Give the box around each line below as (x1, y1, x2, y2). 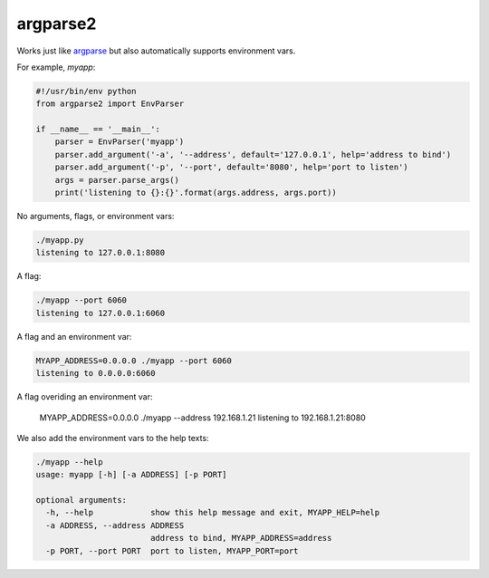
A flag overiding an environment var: (16, 391, 153, 402)
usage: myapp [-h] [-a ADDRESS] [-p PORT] (35, 469, 227, 480)
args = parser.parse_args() (54, 175, 180, 185)
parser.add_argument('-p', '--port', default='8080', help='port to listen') (54, 162, 409, 172)
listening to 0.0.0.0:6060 (35, 368, 156, 379)
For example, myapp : (16, 62, 96, 72)
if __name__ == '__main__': (35, 124, 160, 135)
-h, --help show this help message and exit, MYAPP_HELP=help (45, 507, 380, 518)
